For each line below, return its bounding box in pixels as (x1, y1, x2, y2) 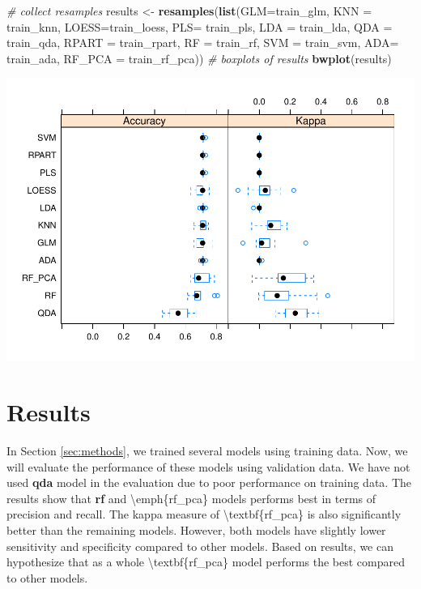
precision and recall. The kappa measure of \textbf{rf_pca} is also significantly (6, 506, 402, 523)
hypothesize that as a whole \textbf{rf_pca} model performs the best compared (6, 553, 406, 570)
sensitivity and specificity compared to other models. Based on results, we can (6, 537, 393, 554)
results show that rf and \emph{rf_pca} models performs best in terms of (6, 489, 376, 506)
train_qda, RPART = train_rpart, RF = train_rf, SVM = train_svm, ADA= (6, 34, 399, 51)
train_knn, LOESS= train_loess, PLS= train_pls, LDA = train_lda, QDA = (6, 18, 393, 35)
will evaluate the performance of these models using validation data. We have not (6, 458, 410, 475)
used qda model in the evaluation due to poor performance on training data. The (6, 474, 411, 491)
